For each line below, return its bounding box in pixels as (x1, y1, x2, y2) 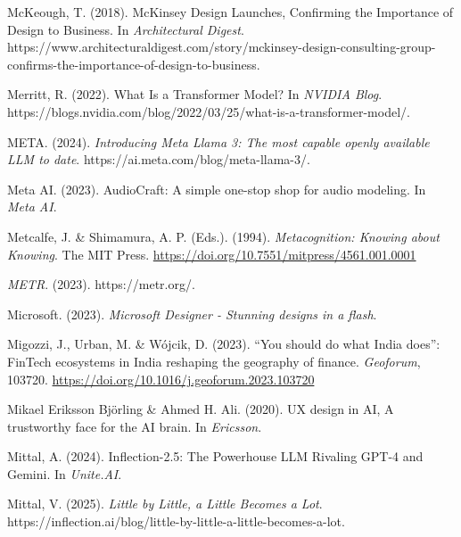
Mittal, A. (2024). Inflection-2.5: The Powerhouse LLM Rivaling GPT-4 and (7, 447, 424, 466)
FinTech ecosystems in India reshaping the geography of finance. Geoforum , (7, 351, 421, 370)
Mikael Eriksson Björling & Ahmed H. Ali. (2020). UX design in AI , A (7, 400, 394, 418)
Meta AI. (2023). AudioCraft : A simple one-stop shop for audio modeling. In (7, 179, 426, 198)
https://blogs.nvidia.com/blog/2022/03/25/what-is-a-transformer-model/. (7, 102, 410, 120)
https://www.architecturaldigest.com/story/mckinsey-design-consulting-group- (7, 37, 436, 56)
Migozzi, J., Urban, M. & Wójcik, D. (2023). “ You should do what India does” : (7, 335, 440, 353)
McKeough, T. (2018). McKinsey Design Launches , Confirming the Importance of (7, 3, 454, 21)
